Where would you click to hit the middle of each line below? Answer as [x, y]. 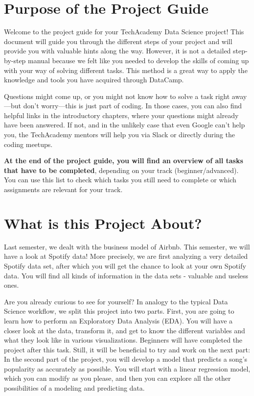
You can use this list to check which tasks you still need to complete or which [120, 180]
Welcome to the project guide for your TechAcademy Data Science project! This [124, 32]
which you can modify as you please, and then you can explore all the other [117, 378]
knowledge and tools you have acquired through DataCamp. [94, 80]
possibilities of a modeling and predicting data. [74, 388]
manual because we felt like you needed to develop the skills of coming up [139, 60]
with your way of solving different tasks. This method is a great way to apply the [126, 70]
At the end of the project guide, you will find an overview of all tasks [124, 161]
